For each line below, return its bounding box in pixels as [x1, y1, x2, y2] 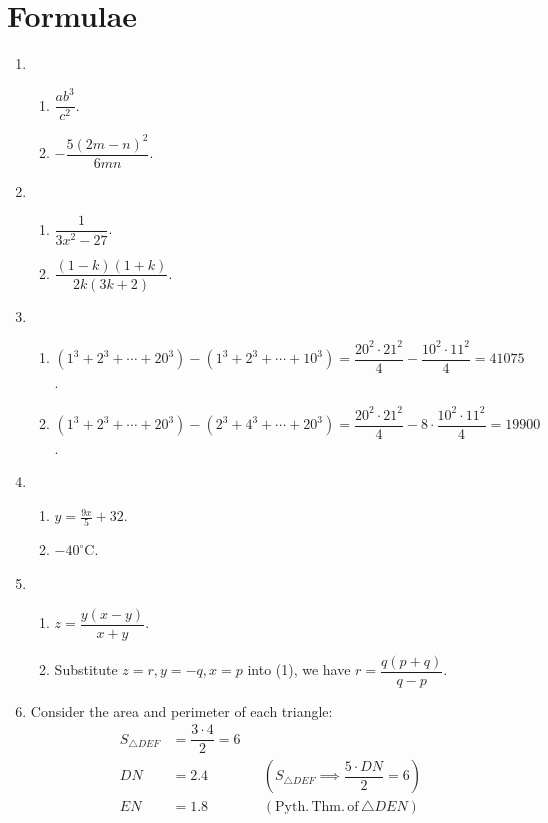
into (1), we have [247, 659, 351, 680]
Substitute [54, 659, 118, 680]
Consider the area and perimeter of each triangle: [30, 700, 333, 721]
